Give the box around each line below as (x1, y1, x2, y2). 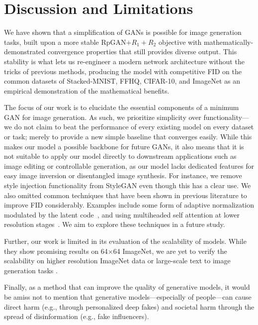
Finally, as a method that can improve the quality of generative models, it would (4, 282, 250, 292)
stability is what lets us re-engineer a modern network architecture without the (4, 56, 245, 66)
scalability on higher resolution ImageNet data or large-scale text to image (4, 255, 231, 266)
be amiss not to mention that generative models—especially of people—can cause (4, 291, 252, 302)
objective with (158, 36, 202, 47)
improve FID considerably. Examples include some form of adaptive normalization (4, 200, 255, 210)
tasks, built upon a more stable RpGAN (4, 36, 126, 47)
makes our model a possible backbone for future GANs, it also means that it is (4, 141, 244, 151)
